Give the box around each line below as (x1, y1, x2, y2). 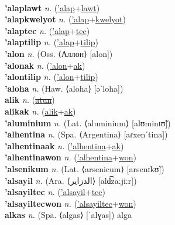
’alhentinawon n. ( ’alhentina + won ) (5, 151, 136, 163)
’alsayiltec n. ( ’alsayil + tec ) (5, 186, 106, 198)
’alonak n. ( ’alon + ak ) (5, 59, 85, 71)
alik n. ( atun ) (5, 93, 55, 106)
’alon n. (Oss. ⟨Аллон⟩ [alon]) (5, 47, 113, 59)
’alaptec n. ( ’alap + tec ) (5, 24, 90, 36)
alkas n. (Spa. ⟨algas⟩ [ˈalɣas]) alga (5, 209, 132, 221)
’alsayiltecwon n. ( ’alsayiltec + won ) (5, 197, 136, 209)
